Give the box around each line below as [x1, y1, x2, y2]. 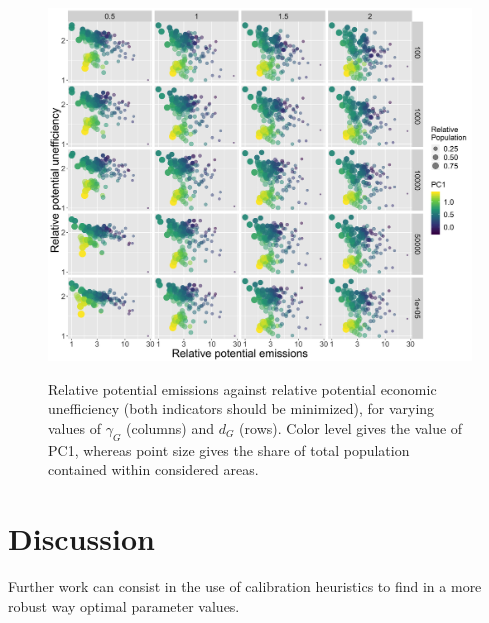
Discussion [8, 518, 155, 559]
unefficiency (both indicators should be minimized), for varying [48, 398, 435, 419]
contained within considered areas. [48, 459, 259, 480]
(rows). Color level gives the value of [239, 417, 463, 438]
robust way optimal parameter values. [8, 595, 240, 616]
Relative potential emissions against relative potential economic [48, 378, 437, 399]
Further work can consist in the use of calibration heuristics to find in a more [8, 576, 482, 597]
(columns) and [126, 417, 215, 438]
